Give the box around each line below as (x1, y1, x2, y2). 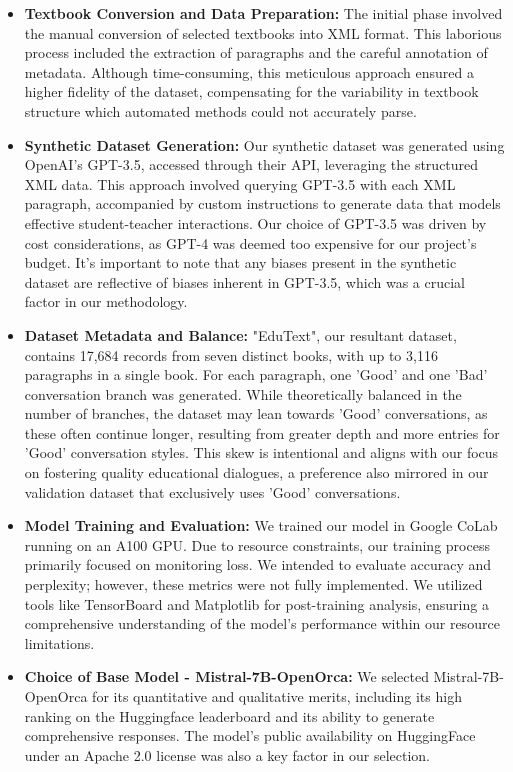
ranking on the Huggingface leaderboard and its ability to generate (24, 705, 435, 726)
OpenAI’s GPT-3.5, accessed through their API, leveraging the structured (24, 154, 479, 175)
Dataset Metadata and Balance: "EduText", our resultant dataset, (24, 324, 457, 345)
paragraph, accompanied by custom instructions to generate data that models (24, 193, 501, 214)
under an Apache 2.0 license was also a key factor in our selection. (24, 744, 431, 765)
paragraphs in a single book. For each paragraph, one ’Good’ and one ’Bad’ (24, 364, 488, 385)
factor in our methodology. (24, 291, 188, 312)
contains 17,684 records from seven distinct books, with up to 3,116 (24, 344, 438, 365)
